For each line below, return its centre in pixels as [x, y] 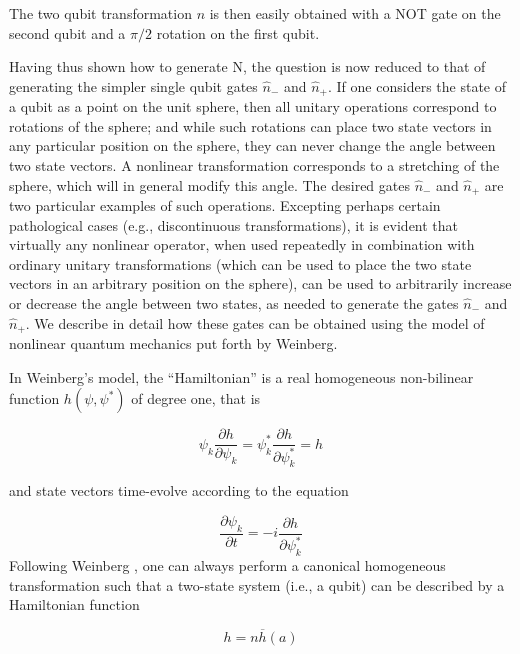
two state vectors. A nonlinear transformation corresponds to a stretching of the [254, 165]
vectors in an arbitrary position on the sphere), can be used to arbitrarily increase [260, 283]
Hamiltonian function [74, 604]
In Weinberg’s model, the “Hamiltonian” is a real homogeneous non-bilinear [241, 376]
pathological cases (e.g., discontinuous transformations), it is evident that [234, 224]
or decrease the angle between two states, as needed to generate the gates [234, 303]
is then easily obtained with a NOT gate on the [355, 13]
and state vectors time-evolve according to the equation [179, 490]
